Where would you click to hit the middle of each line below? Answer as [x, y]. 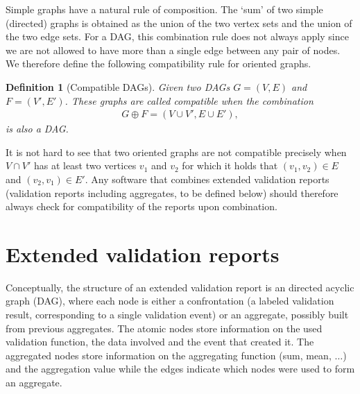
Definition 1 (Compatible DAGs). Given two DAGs [118, 86]
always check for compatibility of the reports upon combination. [142, 206]
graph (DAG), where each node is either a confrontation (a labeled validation [170, 301]
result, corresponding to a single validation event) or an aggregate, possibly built [177, 315]
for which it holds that [230, 165]
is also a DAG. [37, 129]
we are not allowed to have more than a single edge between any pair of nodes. [173, 50]
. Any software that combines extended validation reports [207, 179]
